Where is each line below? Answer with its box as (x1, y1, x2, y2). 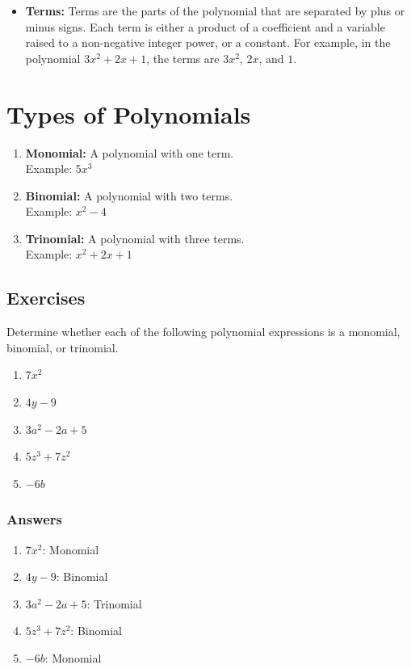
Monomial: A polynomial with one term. (25, 144, 234, 161)
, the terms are (146, 49, 220, 66)
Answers (6, 509, 62, 529)
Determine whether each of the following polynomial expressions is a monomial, (6, 323, 401, 340)
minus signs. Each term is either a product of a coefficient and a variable (25, 18, 385, 35)
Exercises (6, 285, 86, 310)
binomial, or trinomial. (6, 339, 119, 356)
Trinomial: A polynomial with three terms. (25, 229, 245, 246)
